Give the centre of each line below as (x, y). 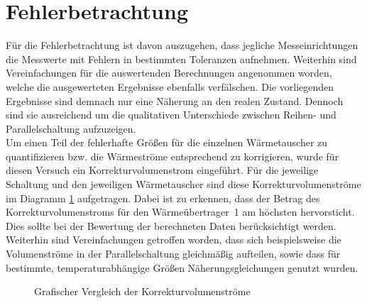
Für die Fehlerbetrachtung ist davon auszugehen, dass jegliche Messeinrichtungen (182, 45)
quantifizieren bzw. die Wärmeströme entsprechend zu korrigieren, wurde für (172, 156)
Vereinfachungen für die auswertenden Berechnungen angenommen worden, (169, 73)
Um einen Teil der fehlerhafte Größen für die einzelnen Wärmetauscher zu (167, 142)
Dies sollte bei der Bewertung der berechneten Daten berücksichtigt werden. (171, 225)
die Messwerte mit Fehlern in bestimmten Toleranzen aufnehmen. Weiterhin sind (181, 59)
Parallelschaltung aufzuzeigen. (71, 128)
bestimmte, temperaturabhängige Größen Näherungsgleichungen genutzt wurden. (182, 267)
